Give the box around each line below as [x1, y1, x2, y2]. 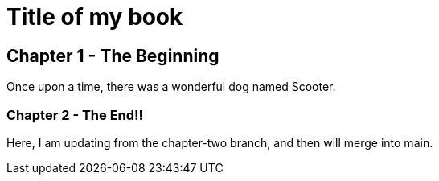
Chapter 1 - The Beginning [6, 45, 219, 66]
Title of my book [6, 3, 183, 31]
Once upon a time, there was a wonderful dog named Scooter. [6, 80, 336, 94]
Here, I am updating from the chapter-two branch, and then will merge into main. [6, 135, 433, 150]
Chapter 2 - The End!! [6, 106, 144, 123]
